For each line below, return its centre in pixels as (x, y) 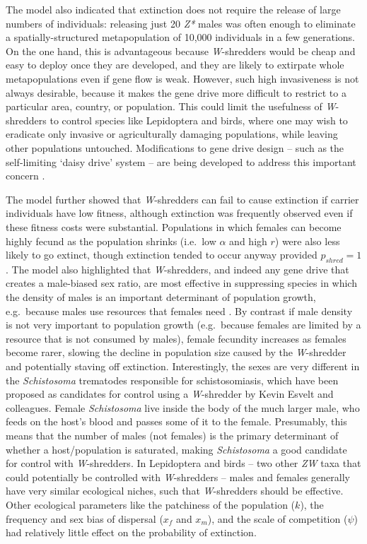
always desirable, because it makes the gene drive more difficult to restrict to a (176, 92)
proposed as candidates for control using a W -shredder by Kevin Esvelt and (170, 394)
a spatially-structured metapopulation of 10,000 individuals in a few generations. (180, 37)
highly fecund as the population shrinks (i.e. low (111, 241)
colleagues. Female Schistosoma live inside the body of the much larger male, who (183, 407)
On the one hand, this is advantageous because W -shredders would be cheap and (181, 51)
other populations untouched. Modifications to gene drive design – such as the (175, 147)
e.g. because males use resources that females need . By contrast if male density (179, 311)
